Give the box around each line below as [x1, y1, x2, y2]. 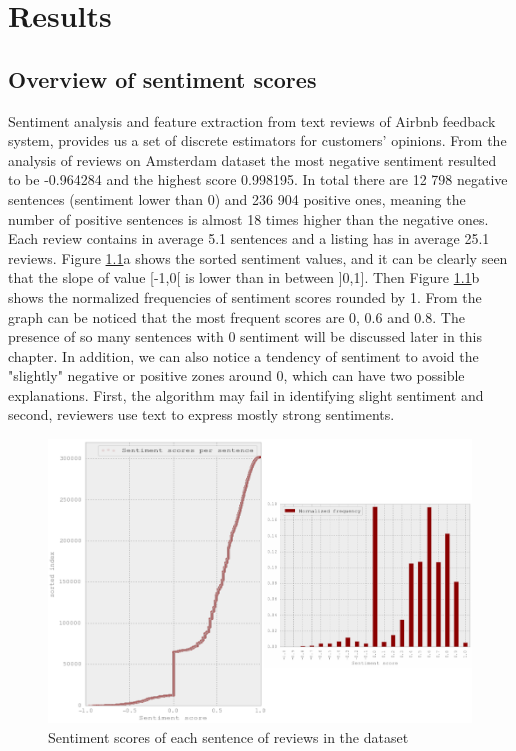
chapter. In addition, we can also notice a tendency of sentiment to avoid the [8, 345, 479, 366]
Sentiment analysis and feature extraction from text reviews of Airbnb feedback [8, 110, 496, 131]
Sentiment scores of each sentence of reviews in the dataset [48, 726, 409, 747]
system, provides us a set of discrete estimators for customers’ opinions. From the [8, 130, 507, 151]
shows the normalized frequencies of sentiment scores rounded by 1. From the [8, 286, 482, 307]
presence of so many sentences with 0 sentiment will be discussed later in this [8, 326, 482, 347]
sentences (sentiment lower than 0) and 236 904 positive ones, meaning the [8, 188, 466, 209]
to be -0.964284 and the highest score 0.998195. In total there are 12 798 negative [8, 169, 508, 190]
